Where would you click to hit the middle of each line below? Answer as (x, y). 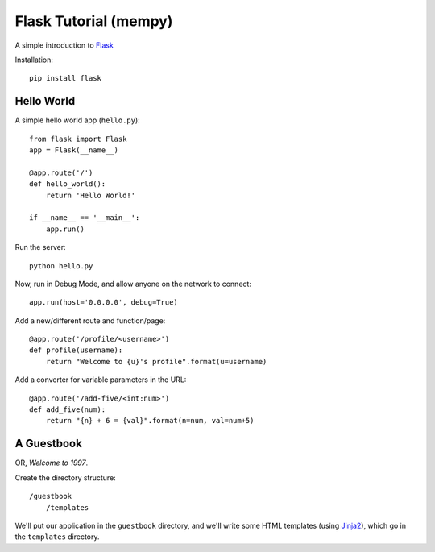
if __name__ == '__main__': (85, 218)
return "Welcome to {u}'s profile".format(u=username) (156, 361)
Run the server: (40, 247)
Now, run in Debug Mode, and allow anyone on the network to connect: (133, 284)
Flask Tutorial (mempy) (94, 21)
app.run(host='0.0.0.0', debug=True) (104, 303)
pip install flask (66, 78)
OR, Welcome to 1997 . (52, 463)
